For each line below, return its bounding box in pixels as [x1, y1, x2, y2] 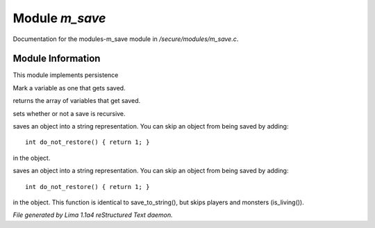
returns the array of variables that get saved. [12, 97, 141, 105]
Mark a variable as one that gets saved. [12, 83, 126, 92]
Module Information [12, 53, 101, 65]
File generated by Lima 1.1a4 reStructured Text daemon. [12, 211, 173, 219]
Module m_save [12, 10, 106, 26]
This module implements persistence [12, 71, 119, 79]
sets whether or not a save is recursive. [12, 109, 126, 117]
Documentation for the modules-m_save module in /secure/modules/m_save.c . [12, 35, 239, 43]
